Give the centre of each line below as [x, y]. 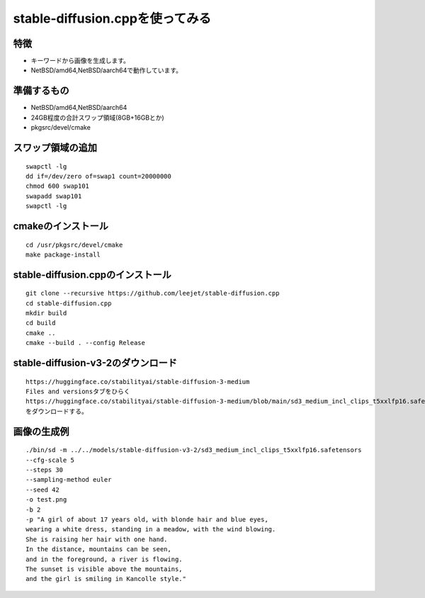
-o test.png [46, 500]
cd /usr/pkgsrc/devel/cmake [74, 245]
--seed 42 [42, 490]
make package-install [63, 254]
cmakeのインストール [61, 226]
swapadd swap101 [54, 196]
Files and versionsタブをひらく [78, 392]
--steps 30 [45, 470]
